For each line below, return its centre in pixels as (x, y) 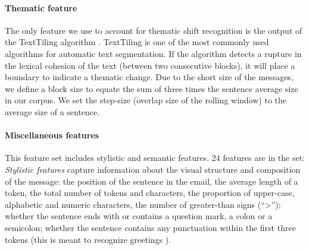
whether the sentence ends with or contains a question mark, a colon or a (139, 216)
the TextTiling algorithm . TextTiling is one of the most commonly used (137, 42)
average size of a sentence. (52, 111)
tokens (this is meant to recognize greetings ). (88, 239)
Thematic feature (41, 7)
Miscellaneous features (52, 135)
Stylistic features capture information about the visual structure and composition (153, 169)
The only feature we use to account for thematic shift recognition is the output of (154, 30)
